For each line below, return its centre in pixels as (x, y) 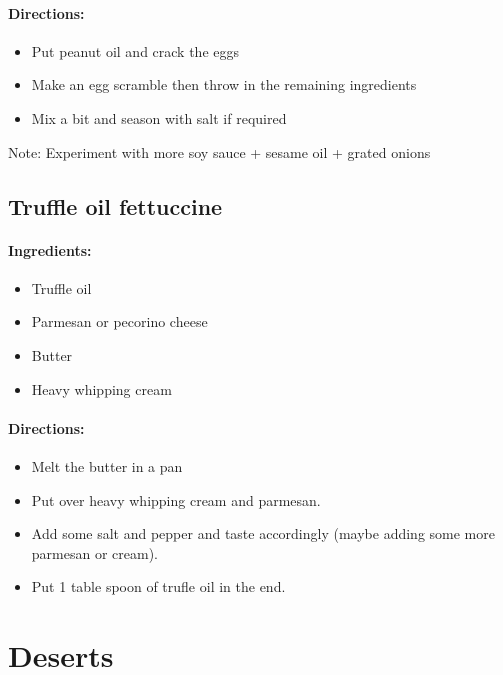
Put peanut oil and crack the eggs (135, 50)
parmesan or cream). (94, 552)
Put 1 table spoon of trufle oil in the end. (158, 586)
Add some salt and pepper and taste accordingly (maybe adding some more (263, 533)
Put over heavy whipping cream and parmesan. (176, 499)
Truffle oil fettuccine (115, 205)
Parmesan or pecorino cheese (119, 321)
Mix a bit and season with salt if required (159, 117)
